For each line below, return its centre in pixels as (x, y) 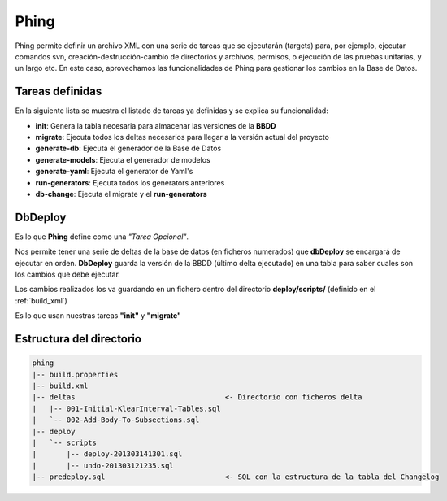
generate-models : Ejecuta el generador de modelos (123, 159)
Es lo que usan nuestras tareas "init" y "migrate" (98, 316)
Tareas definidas (59, 91)
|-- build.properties (75, 375)
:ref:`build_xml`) (41, 300)
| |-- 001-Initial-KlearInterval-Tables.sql (126, 408)
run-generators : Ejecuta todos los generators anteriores (130, 182)
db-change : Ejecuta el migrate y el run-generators (121, 194)
